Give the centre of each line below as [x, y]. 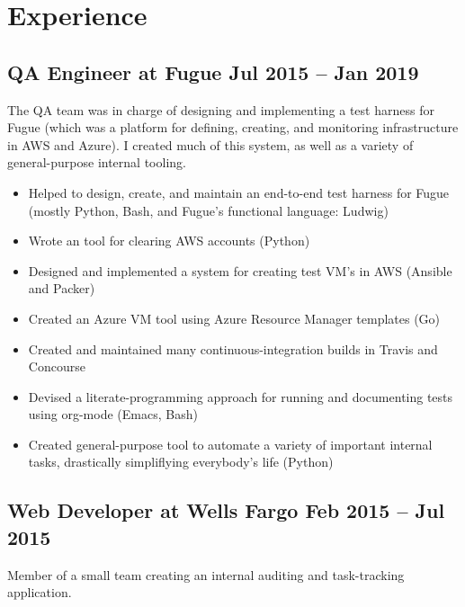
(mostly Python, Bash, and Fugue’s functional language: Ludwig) [208, 210]
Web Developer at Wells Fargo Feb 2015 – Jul [226, 510]
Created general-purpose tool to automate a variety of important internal [230, 444]
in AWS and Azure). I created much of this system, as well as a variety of [210, 144]
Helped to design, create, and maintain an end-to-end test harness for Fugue [239, 192]
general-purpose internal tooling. [97, 162]
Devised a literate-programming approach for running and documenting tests [241, 396]
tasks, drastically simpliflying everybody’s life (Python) [181, 462]
